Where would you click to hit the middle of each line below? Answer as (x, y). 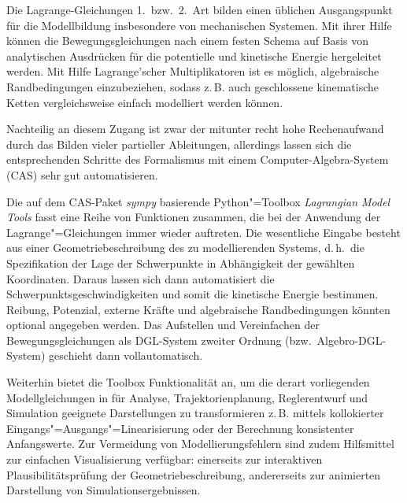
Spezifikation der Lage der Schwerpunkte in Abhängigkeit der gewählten (181, 263)
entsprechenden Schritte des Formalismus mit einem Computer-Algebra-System (198, 159)
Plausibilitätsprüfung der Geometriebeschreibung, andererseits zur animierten (194, 474)
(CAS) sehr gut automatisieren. (82, 174)
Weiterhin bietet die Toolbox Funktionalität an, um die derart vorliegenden (188, 382)
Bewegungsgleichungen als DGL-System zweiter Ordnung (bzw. (159, 340)
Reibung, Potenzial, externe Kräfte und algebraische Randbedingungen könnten (198, 309)
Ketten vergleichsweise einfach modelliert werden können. (145, 102)
